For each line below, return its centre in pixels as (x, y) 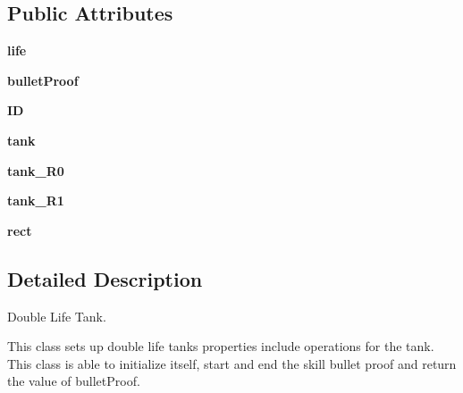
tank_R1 (36, 201)
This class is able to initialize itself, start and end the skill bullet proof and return (232, 363)
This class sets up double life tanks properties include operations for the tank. (221, 346)
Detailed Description (105, 278)
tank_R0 (36, 170)
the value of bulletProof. (74, 381)
